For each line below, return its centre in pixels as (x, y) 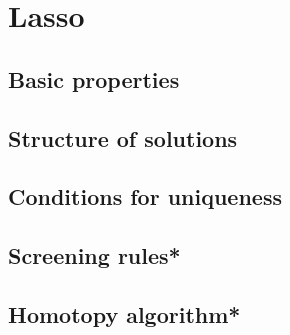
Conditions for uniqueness (145, 196)
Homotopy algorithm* (124, 313)
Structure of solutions (123, 137)
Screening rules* (94, 255)
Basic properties (94, 78)
